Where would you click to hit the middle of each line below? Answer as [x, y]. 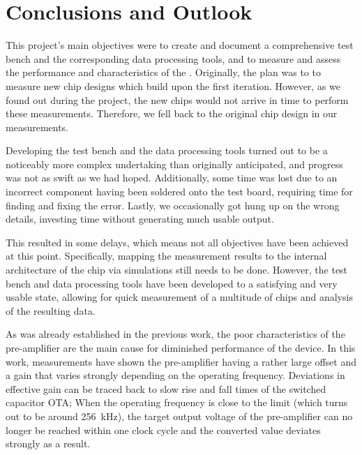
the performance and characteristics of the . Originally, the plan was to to [163, 72]
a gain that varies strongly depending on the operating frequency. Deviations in [175, 375]
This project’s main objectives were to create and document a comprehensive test [180, 45]
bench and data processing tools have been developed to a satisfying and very [172, 283]
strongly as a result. [48, 443]
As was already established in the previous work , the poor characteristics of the [175, 334]
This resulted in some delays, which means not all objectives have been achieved [177, 242]
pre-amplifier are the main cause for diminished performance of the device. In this [181, 348]
